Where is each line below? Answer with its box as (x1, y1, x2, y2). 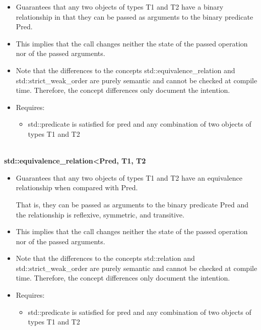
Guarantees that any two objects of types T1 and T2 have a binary (16, 2, 224, 12)
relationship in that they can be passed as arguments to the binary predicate (16, 11, 253, 22)
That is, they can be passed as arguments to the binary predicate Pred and (16, 199, 248, 209)
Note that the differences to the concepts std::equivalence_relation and (16, 65, 235, 75)
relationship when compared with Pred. (16, 182, 138, 193)
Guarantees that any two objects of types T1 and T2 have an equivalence (16, 172, 242, 183)
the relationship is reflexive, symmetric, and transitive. (16, 209, 184, 219)
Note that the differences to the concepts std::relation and (16, 253, 195, 263)
